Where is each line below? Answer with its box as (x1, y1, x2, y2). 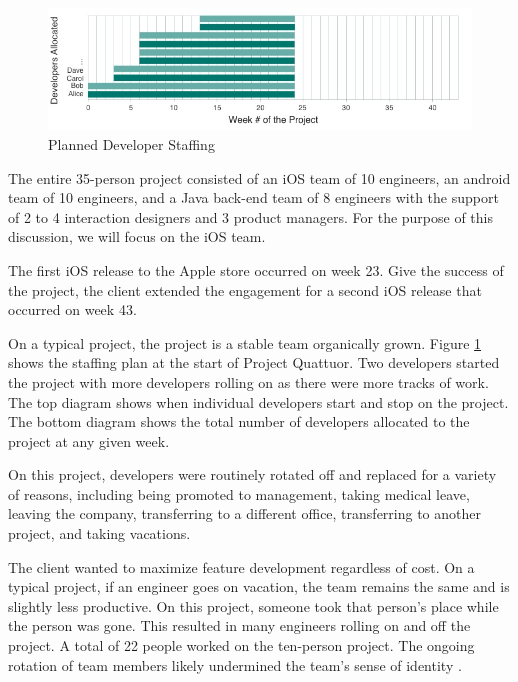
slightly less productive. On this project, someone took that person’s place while (8, 595, 499, 616)
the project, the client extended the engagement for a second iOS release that (8, 279, 482, 300)
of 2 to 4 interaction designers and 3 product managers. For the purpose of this (8, 206, 494, 227)
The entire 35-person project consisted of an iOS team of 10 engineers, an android (8, 167, 511, 188)
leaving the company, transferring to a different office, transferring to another (8, 503, 481, 524)
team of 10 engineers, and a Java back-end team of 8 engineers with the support (8, 187, 499, 208)
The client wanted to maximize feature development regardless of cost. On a (8, 556, 475, 577)
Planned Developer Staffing (48, 133, 215, 154)
